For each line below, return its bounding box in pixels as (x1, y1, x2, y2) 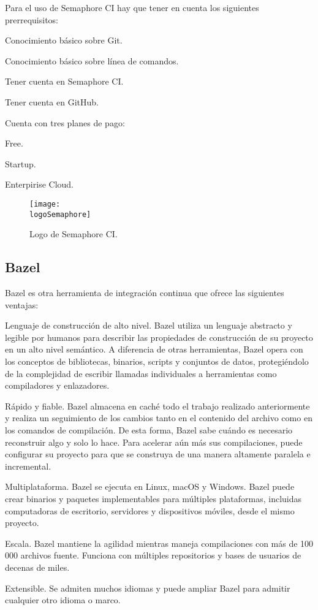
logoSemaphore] (29, 210, 91, 219)
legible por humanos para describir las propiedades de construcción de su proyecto (5, 330, 313, 343)
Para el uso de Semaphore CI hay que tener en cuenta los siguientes (5, 1, 259, 13)
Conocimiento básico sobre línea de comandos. (5, 54, 179, 67)
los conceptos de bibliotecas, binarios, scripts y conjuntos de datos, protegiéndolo (5, 355, 309, 368)
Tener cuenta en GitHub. (5, 95, 99, 108)
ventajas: (5, 298, 39, 311)
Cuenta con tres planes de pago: (5, 116, 125, 129)
